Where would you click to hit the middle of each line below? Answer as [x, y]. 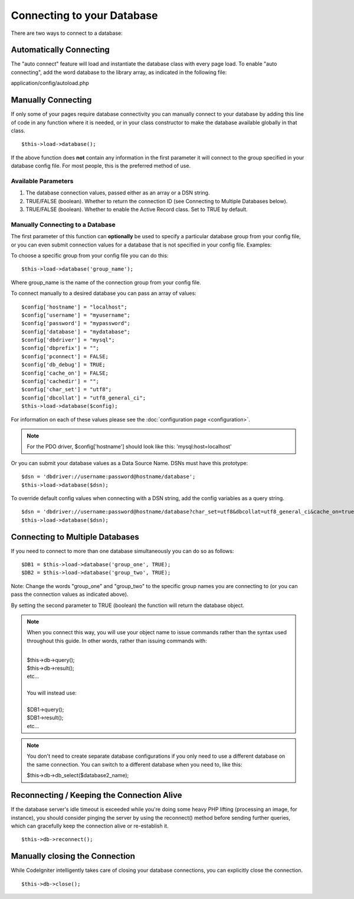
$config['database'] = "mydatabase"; [76, 332]
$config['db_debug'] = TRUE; [63, 365]
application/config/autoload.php [50, 83]
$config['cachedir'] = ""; [60, 382]
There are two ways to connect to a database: [67, 33]
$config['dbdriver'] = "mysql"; [68, 340]
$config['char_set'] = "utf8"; [67, 390]
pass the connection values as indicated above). [70, 595]
